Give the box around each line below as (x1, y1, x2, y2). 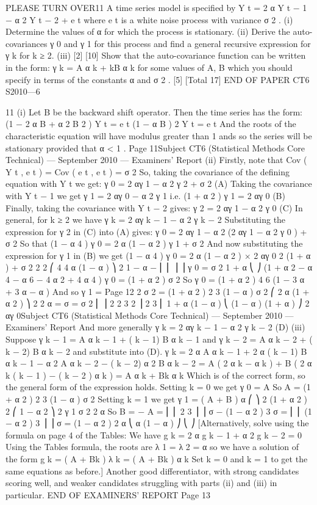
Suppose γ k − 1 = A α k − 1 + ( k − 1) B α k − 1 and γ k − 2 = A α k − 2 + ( (5, 333, 313, 346)
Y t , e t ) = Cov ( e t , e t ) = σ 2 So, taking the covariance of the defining (5, 165, 290, 178)
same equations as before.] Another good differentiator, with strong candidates (5, 464, 299, 477)
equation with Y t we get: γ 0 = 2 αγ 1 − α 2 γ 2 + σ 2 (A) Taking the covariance (5, 177, 312, 190)
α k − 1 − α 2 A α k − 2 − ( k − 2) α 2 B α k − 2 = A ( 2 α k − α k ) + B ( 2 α (5, 357, 312, 369)
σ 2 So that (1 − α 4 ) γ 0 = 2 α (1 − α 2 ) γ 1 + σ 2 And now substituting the (5, 237, 303, 250)
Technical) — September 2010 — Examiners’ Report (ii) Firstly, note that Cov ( (5, 153, 307, 166)
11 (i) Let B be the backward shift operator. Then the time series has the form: (5, 105, 302, 118)
